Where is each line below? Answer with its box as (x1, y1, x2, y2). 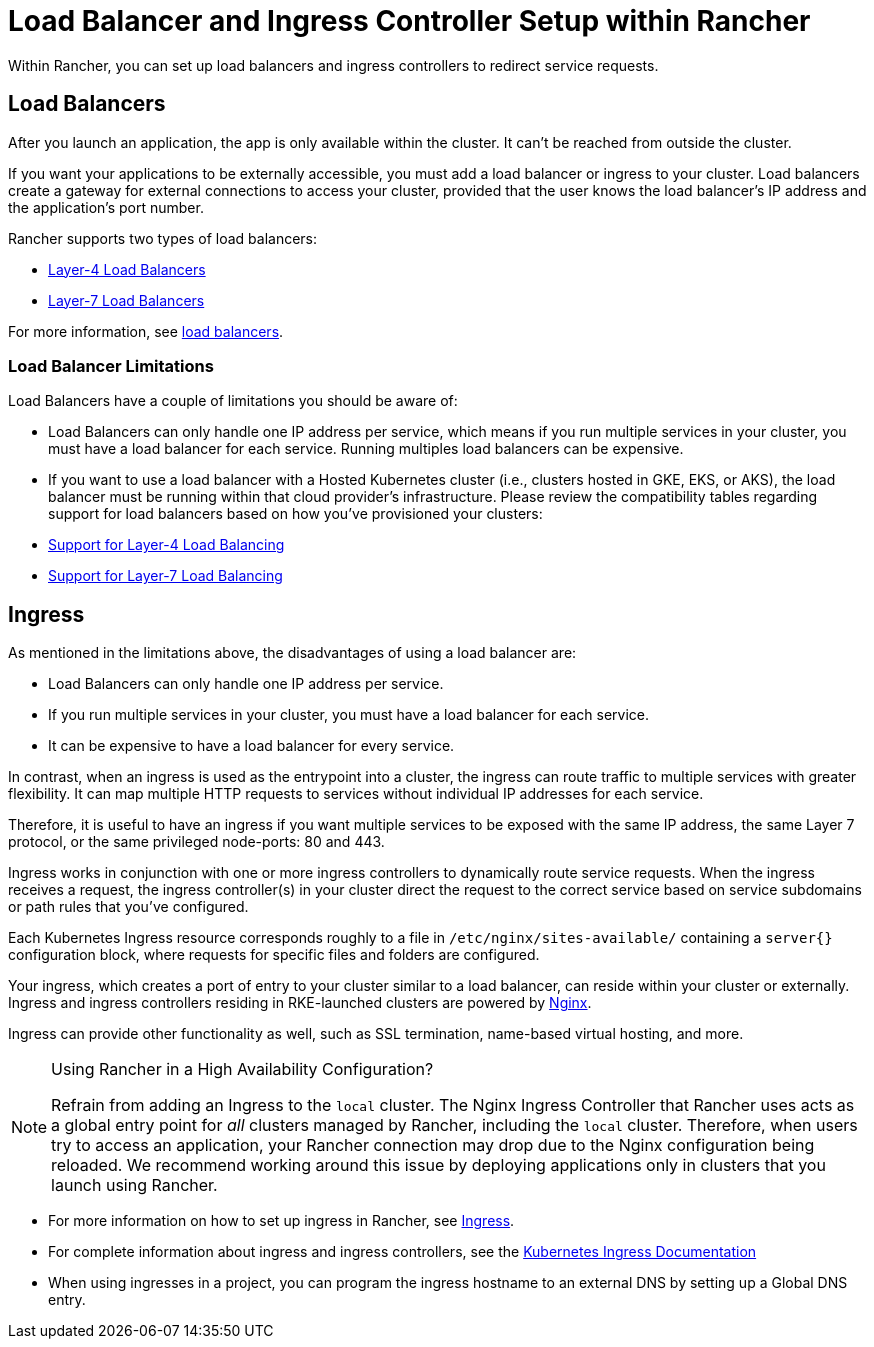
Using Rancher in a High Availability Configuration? (51, 1059, 434, 1080)
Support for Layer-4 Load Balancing (48, 536, 285, 554)
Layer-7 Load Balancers (48, 291, 205, 309)
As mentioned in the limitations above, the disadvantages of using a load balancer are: (8, 644, 577, 662)
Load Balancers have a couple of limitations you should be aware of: (8, 392, 458, 410)
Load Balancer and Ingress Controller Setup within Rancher (8, 4, 811, 38)
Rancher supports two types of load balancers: (8, 229, 318, 247)
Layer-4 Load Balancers (48, 260, 206, 278)
